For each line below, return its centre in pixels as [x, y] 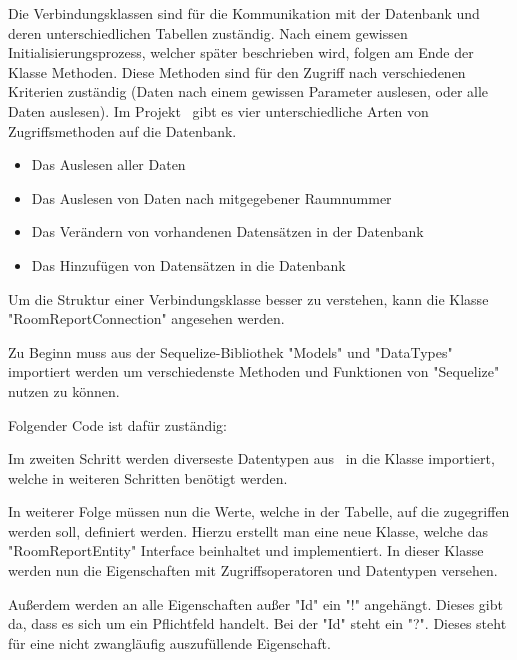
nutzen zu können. [64, 390]
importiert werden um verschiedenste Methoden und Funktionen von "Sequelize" [254, 371]
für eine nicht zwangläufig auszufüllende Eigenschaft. [169, 642]
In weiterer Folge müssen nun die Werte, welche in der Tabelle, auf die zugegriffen [259, 511]
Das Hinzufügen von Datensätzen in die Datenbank [188, 264]
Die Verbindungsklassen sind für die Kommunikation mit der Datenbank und [244, 13]
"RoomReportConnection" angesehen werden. [146, 318]
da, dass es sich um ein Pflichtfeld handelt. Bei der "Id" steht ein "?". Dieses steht [257, 623]
